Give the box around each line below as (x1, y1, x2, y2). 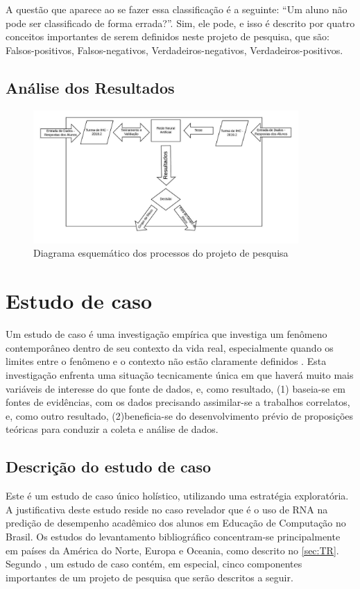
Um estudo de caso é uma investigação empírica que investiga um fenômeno (6, 327, 327, 341)
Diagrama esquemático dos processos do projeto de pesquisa (33, 246, 289, 260)
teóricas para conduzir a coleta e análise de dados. (6, 422, 218, 436)
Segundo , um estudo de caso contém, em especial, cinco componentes (6, 556, 302, 571)
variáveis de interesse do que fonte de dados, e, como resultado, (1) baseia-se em (6, 381, 345, 395)
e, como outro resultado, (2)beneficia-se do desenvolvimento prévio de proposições (6, 408, 354, 422)
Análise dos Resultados (6, 76, 175, 98)
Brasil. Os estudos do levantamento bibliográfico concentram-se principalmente (6, 529, 341, 543)
